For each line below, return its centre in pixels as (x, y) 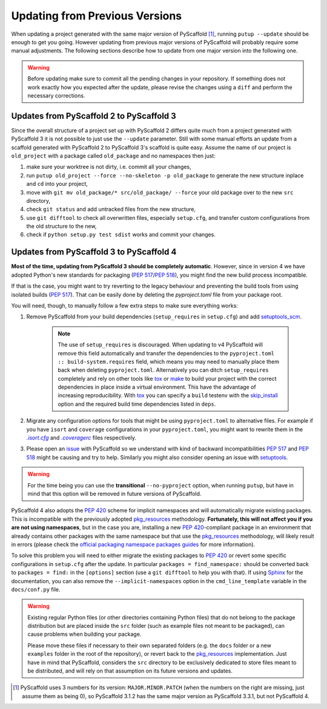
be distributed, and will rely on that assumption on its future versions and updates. (130, 671)
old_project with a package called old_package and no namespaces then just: (114, 156)
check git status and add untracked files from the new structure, (111, 209)
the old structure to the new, (61, 226)
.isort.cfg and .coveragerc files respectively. (81, 438)
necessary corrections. (56, 95)
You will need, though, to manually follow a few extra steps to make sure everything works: (125, 305)
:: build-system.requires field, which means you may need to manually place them (169, 361)
